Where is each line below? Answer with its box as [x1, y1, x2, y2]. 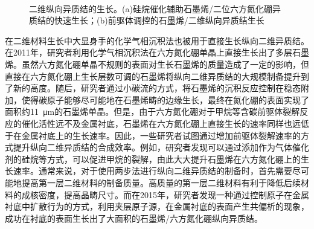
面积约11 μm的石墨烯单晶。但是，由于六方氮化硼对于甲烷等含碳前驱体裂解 [5, 105, 300, 118]
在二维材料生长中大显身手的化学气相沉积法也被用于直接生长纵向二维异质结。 [5, 34, 309, 47]
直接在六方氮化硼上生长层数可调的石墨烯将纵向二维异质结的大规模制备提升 [5, 69, 301, 82]
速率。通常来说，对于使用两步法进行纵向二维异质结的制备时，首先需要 [13, 164, 292, 177]
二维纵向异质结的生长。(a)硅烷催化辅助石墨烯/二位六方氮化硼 [29, 2, 272, 15]
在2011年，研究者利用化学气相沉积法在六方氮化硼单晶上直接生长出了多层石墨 [5, 46, 309, 59]
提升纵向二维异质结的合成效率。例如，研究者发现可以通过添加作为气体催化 [13, 141, 309, 153]
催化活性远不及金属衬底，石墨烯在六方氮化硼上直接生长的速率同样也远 [21, 117, 301, 129]
